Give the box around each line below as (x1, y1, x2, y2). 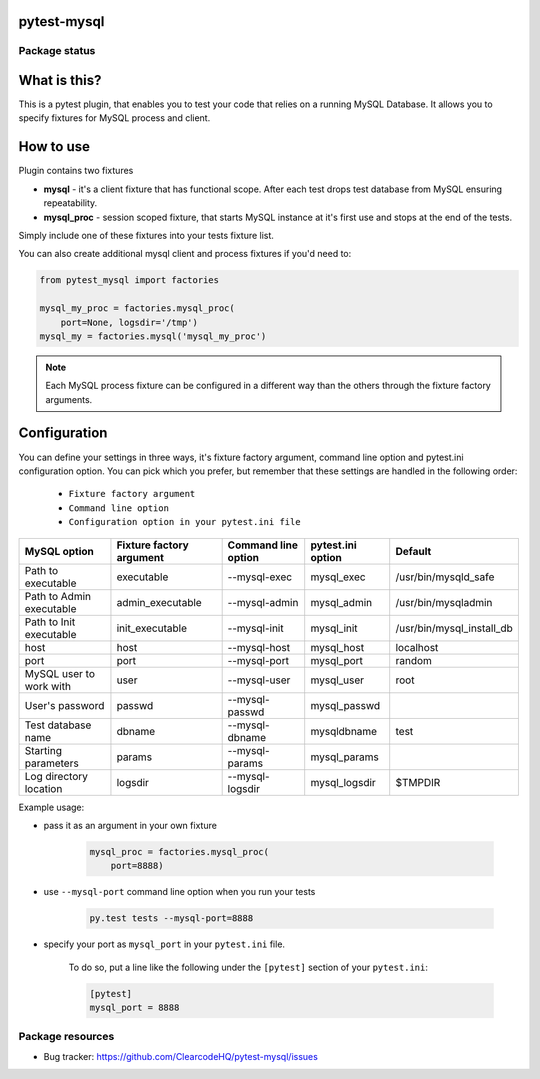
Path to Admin (24, 589, 92, 603)
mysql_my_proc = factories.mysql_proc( (39, 303, 235, 314)
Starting (24, 743, 62, 757)
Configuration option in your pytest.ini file (68, 516, 301, 528)
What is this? (18, 72, 102, 89)
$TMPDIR (395, 775, 441, 789)
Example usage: (18, 801, 85, 813)
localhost (395, 640, 439, 654)
